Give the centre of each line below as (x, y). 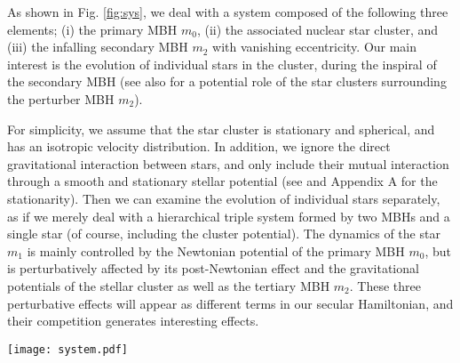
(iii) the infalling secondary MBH (98, 47)
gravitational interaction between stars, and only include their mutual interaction (228, 163)
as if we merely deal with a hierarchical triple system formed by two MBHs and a (229, 216)
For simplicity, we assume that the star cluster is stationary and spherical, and (221, 129)
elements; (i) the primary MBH (92, 29)
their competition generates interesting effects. (133, 321)
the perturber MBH (61, 98)
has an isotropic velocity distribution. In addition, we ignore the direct (199, 146)
